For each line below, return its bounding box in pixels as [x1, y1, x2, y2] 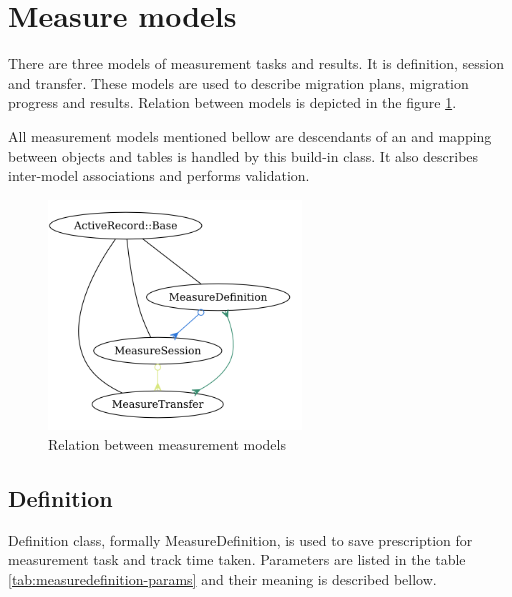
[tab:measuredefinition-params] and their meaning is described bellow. [8, 569, 437, 589]
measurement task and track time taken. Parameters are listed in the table [8, 549, 466, 570]
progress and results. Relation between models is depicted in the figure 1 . [8, 92, 457, 113]
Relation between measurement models [48, 434, 286, 455]
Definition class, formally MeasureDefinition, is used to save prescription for [8, 529, 473, 550]
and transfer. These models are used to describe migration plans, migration [8, 72, 469, 93]
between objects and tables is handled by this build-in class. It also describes [8, 145, 479, 166]
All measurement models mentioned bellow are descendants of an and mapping [8, 125, 492, 146]
